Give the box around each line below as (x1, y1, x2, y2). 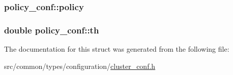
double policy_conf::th (4, 23, 99, 36)
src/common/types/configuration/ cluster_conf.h (4, 60, 156, 71)
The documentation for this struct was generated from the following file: (4, 44, 229, 54)
